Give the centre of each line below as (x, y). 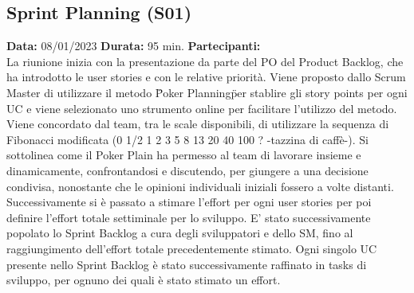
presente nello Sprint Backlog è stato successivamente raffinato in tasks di (187, 264)
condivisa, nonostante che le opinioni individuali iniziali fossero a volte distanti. (200, 186)
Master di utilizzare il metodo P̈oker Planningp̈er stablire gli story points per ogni (207, 92)
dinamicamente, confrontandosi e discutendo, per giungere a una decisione (187, 170)
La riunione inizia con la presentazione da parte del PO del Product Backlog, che (205, 61)
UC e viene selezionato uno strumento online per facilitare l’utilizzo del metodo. (202, 108)
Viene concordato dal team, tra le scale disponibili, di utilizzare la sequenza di (198, 124)
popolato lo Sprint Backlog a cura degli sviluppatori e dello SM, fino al (180, 233)
